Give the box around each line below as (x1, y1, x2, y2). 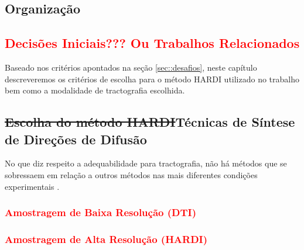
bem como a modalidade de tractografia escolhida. (5, 84, 185, 96)
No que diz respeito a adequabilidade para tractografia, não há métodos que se (5, 157, 287, 169)
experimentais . (5, 180, 60, 192)
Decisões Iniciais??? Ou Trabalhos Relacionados (5, 34, 300, 52)
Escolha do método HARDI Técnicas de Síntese (5, 113, 295, 131)
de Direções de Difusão (5, 130, 147, 148)
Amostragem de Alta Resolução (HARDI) (5, 231, 208, 246)
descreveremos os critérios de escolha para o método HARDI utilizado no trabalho (5, 72, 300, 85)
